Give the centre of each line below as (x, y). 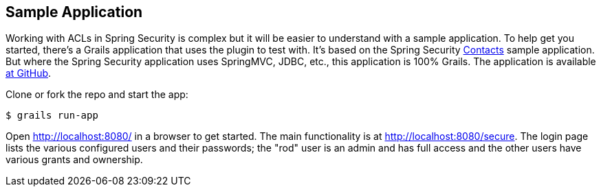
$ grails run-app (52, 116)
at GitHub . (29, 73)
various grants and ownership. (74, 160)
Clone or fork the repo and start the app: (97, 95)
